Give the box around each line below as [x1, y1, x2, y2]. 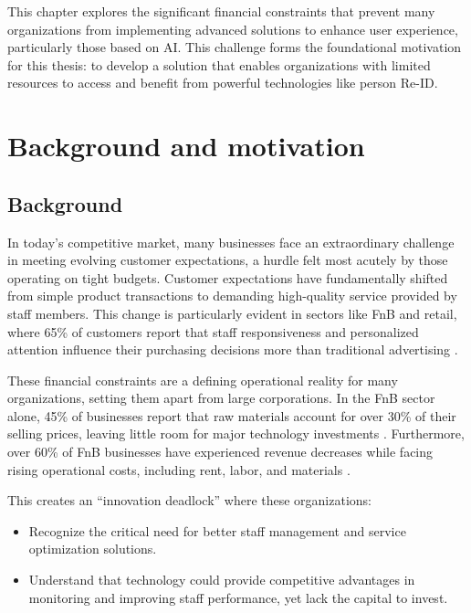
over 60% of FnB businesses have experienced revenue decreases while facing [7, 442, 434, 461]
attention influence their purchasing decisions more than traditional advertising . [7, 340, 458, 359]
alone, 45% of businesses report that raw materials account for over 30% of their [7, 406, 456, 425]
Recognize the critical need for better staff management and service [28, 521, 406, 540]
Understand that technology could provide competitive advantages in [28, 570, 415, 589]
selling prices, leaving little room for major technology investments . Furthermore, [7, 424, 465, 443]
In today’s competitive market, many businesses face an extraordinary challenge [7, 232, 455, 251]
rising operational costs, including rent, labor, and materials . [7, 460, 351, 479]
